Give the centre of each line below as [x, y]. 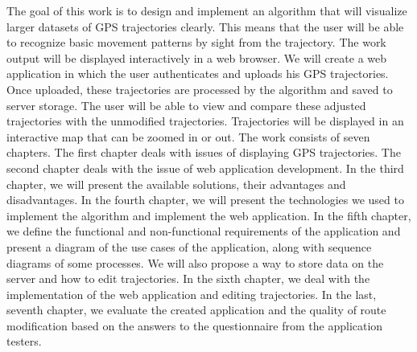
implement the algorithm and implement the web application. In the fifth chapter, [209, 215]
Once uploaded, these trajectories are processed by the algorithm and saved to [200, 89]
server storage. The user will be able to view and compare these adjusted [186, 105]
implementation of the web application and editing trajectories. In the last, [192, 294]
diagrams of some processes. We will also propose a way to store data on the [195, 262]
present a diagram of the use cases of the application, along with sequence [189, 246]
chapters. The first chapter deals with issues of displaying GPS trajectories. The [204, 152]
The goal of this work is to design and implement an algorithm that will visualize [207, 10]
